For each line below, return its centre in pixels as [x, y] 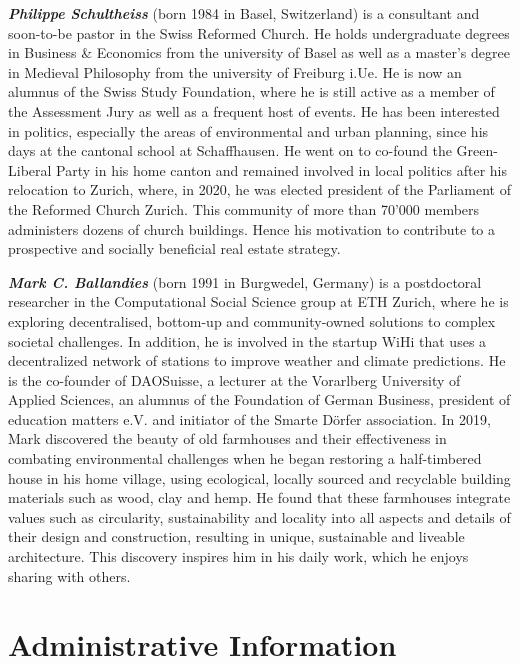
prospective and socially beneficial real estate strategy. [174, 248]
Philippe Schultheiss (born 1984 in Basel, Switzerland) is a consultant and [244, 13]
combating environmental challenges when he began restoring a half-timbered [245, 458]
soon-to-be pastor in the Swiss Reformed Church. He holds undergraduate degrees [259, 32]
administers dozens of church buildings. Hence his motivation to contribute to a [252, 228]
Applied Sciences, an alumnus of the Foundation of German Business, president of [259, 399]
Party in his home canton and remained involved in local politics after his [281, 169]
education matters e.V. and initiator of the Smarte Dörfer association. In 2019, [249, 418]
